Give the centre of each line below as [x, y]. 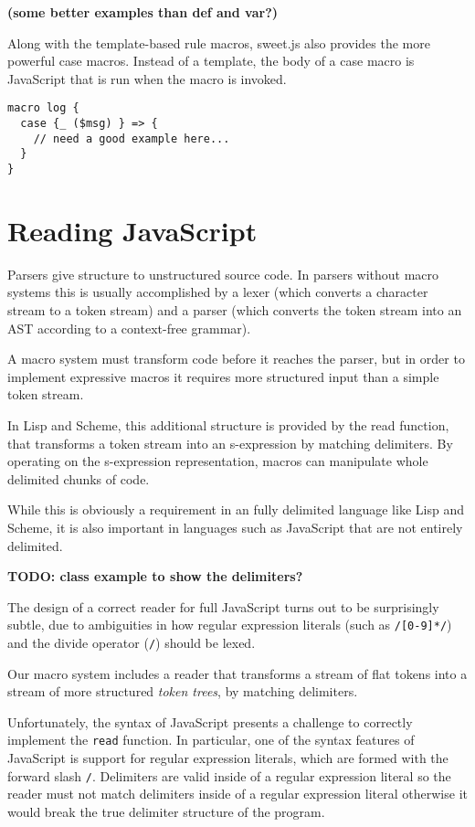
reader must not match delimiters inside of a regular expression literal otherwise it [237, 794]
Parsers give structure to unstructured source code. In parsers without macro [223, 274]
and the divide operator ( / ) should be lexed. [132, 642]
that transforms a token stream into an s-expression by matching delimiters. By [230, 443]
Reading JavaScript [132, 230]
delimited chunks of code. [79, 478]
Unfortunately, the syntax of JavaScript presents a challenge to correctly [210, 721]
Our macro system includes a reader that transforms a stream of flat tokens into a [237, 673]
